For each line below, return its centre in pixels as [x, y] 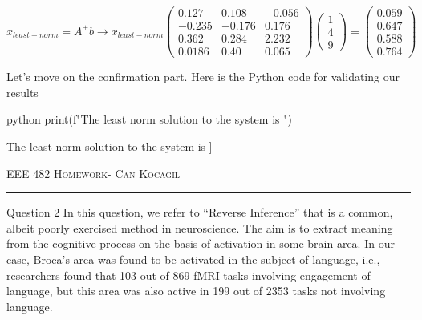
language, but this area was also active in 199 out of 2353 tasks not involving [196, 291]
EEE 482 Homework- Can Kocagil [93, 173]
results [22, 92]
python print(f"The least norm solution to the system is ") [149, 119]
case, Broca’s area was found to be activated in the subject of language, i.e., [193, 259]
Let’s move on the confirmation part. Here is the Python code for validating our [203, 77]
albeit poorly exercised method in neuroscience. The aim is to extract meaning [200, 227]
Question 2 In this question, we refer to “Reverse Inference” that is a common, [200, 212]
